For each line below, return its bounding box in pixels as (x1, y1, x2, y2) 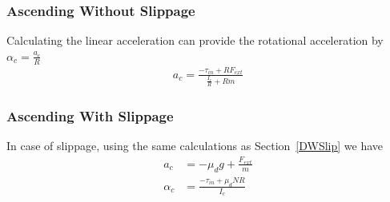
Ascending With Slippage (6, 105, 174, 125)
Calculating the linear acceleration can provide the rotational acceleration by (6, 32, 384, 49)
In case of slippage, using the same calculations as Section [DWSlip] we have (6, 137, 384, 154)
